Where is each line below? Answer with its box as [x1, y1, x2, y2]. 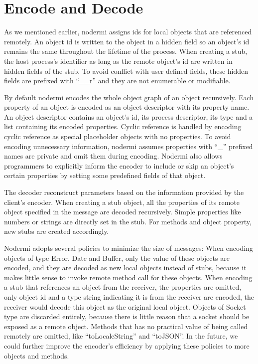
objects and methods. [4, 350, 69, 361]
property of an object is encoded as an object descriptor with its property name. [4, 102, 250, 112]
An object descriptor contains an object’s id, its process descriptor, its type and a [4, 111, 253, 122]
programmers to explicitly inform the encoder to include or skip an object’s [4, 160, 234, 171]
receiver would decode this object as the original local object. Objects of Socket [4, 301, 246, 312]
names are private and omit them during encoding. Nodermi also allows [4, 151, 223, 161]
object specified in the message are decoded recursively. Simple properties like [4, 206, 241, 217]
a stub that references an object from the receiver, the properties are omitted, [4, 282, 242, 292]
